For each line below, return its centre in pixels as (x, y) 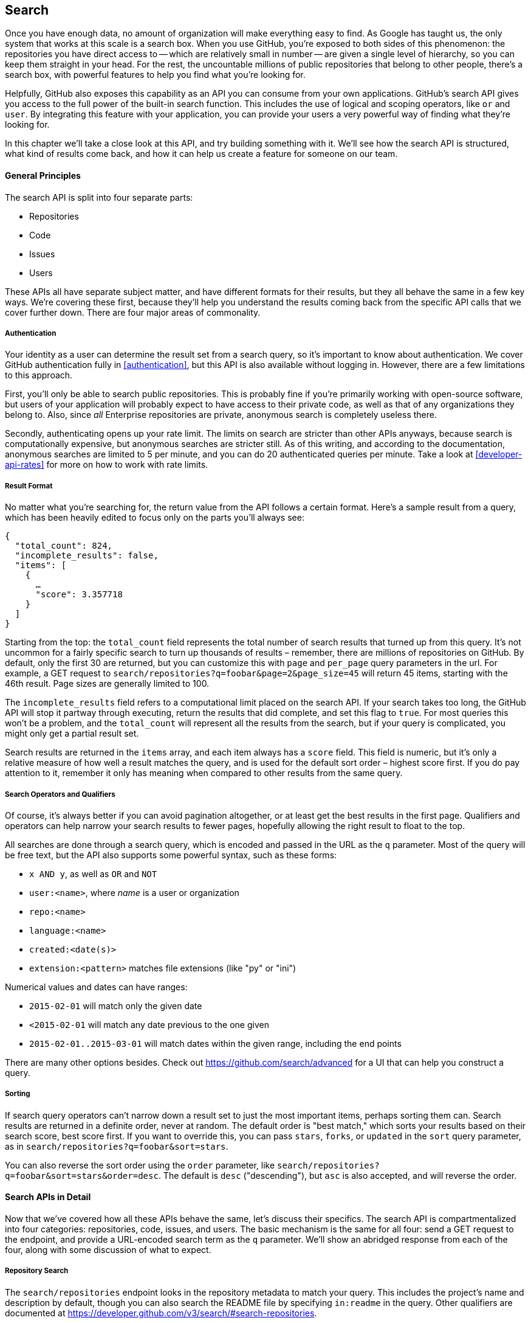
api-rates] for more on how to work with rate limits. (107, 465)
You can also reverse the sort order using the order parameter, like (140, 1165)
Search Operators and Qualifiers (60, 794)
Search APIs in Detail (48, 1197)
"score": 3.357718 (79, 595)
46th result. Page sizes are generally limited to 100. (107, 684)
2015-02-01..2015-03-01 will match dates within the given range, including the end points (215, 1043)
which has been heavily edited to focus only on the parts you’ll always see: (155, 518)
